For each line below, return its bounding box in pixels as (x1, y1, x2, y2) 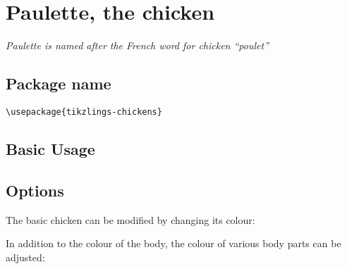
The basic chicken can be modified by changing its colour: (6, 212, 255, 227)
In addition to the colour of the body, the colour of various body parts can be (6, 236, 341, 251)
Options (6, 179, 64, 201)
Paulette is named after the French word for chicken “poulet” (6, 38, 269, 53)
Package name (6, 73, 111, 94)
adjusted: (6, 249, 45, 264)
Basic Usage (6, 137, 95, 159)
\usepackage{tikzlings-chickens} (6, 106, 162, 117)
